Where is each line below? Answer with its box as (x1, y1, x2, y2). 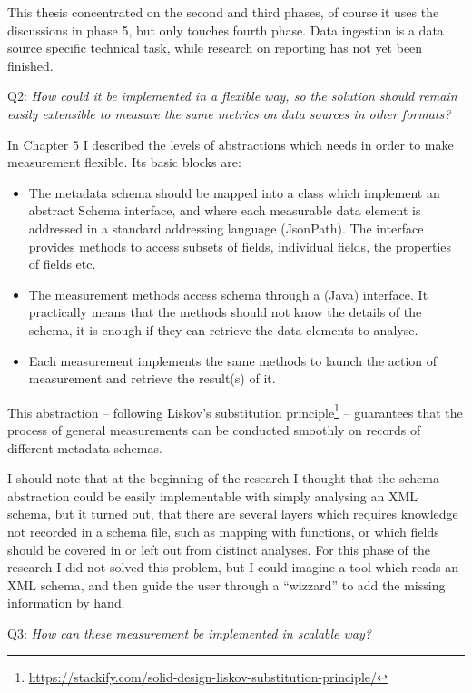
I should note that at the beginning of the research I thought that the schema (7, 469, 439, 488)
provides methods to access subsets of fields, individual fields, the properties (28, 236, 452, 255)
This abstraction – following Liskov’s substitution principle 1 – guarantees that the (7, 400, 463, 421)
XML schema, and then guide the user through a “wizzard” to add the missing (7, 575, 446, 594)
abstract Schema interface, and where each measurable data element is (28, 201, 421, 220)
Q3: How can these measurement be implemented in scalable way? (7, 623, 371, 642)
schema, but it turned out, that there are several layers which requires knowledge (7, 504, 458, 523)
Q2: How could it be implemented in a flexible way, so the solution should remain (7, 86, 457, 105)
